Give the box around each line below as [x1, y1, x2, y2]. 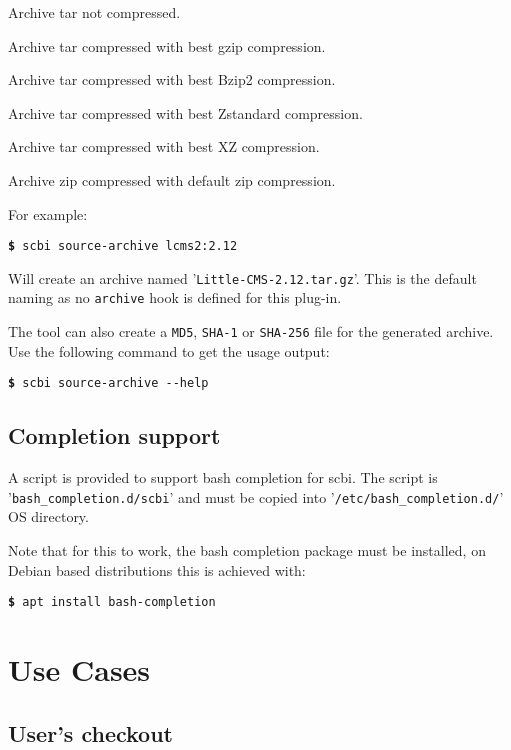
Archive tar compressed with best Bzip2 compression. [8, 69, 336, 90]
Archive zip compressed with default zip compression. [8, 169, 336, 190]
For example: [8, 203, 88, 224]
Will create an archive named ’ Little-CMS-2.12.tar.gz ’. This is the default [8, 267, 477, 288]
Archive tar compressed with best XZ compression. [8, 136, 320, 157]
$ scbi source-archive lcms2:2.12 [8, 239, 238, 254]
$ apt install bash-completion [8, 595, 216, 610]
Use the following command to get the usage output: [8, 340, 330, 361]
